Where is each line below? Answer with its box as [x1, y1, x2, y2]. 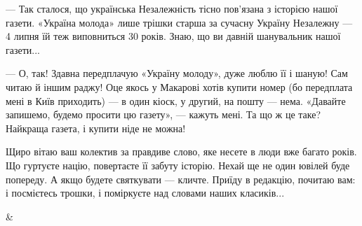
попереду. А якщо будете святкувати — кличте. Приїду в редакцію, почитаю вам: [6, 171, 356, 186]
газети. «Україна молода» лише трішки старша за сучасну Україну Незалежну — [6, 15, 353, 29]
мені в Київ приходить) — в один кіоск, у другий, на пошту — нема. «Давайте [6, 93, 346, 108]
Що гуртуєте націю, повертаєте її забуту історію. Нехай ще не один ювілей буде [6, 157, 350, 172]
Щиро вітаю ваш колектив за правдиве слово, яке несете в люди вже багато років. [6, 144, 357, 159]
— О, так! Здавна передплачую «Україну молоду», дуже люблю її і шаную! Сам [6, 66, 348, 80]
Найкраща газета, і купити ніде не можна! [6, 120, 186, 135]
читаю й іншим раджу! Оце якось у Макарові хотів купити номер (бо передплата [6, 79, 353, 94]
